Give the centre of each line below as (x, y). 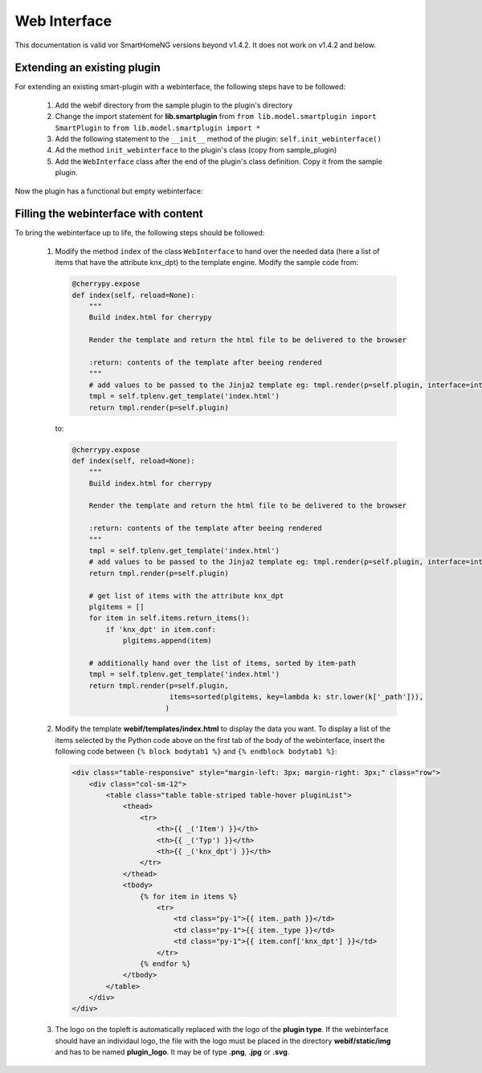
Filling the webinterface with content (109, 214)
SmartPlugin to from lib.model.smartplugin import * (158, 128)
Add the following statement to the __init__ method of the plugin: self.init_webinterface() (218, 139)
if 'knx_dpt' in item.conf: (161, 629)
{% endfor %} (165, 963)
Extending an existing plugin (88, 68)
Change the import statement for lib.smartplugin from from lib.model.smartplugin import (216, 116)
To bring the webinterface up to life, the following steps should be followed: (140, 233)
